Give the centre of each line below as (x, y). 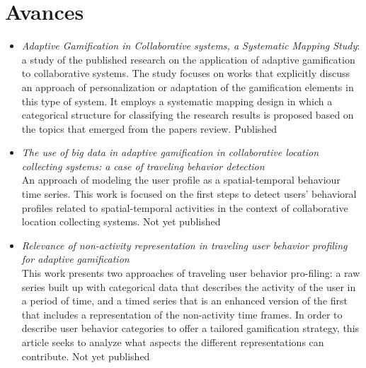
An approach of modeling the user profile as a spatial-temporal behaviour (181, 180)
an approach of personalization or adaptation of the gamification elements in (188, 87)
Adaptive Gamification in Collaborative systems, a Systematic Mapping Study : (191, 46)
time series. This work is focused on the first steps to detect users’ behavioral (189, 194)
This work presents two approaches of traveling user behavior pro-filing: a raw (191, 273)
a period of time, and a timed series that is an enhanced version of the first (184, 301)
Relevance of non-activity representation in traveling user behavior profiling (184, 245)
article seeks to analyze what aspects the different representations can (173, 342)
